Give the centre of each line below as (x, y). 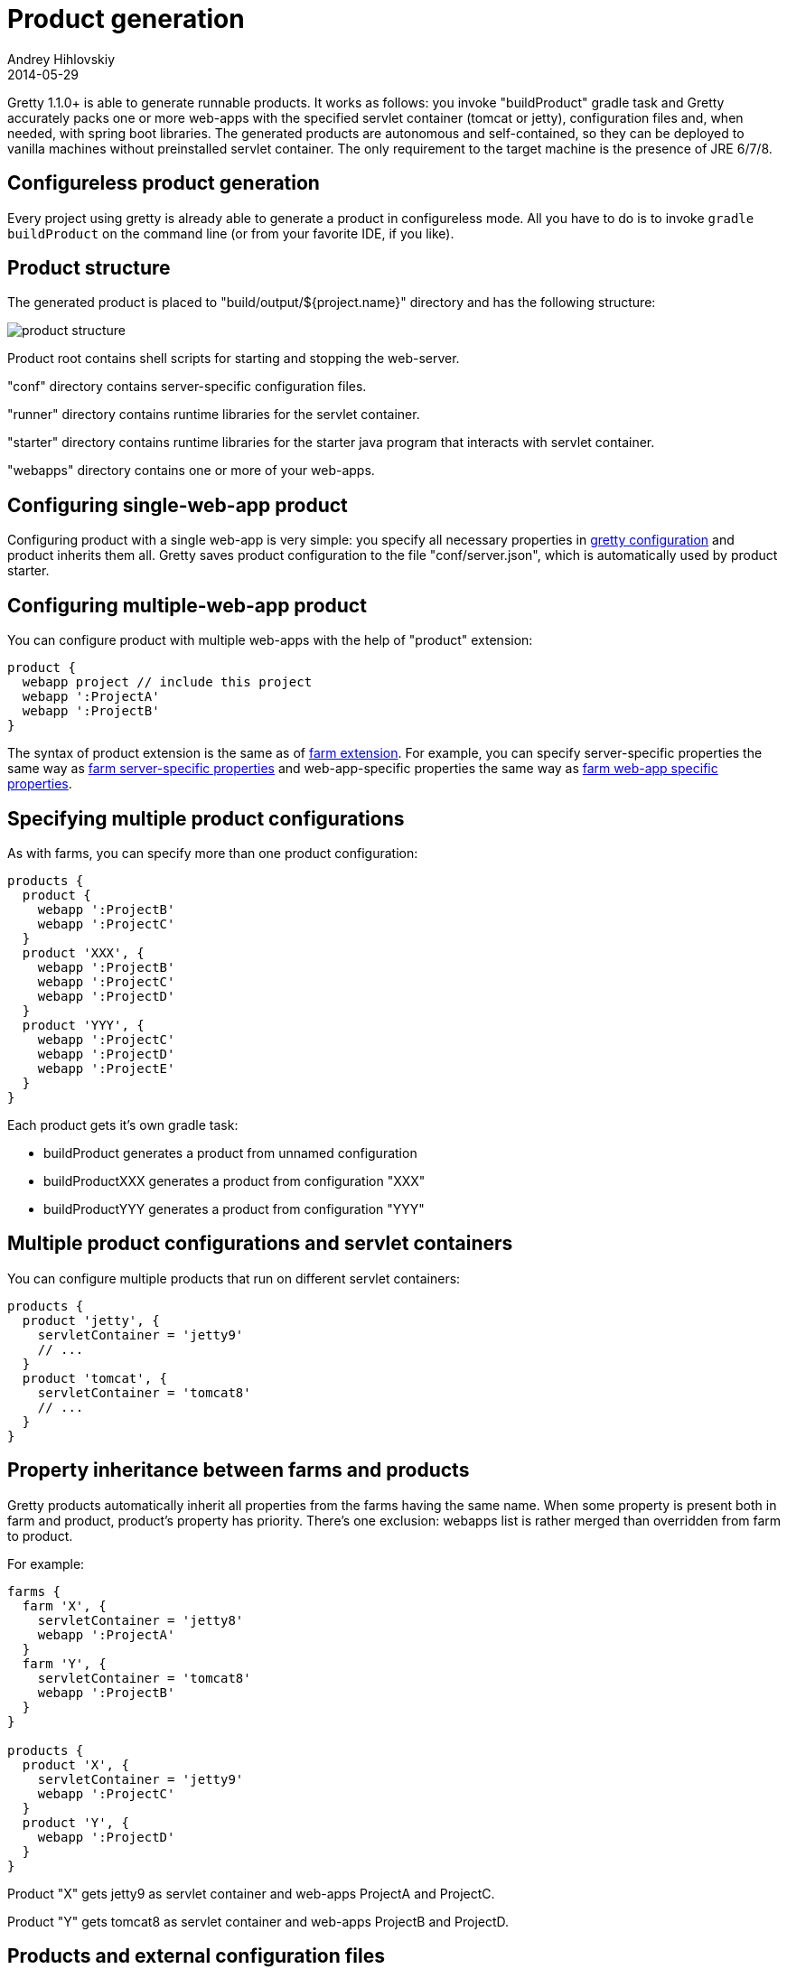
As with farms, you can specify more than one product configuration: (213, 853)
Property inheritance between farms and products (239, 1470)
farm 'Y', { (64, 1663)
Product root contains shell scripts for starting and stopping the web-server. (234, 359)
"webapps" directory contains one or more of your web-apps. (191, 471)
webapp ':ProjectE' (106, 1068)
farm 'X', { (64, 1605)
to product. (40, 1535)
